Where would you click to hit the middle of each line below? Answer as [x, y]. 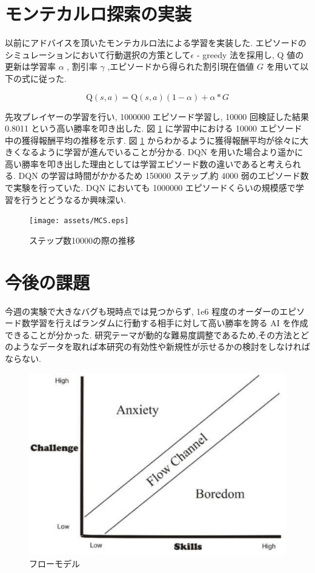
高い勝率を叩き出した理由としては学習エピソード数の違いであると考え [144, 163]
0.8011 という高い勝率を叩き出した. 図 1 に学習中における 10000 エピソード [154, 128]
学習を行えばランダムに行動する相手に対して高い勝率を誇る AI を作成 [169, 323]
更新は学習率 [30, 66]
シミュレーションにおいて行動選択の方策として [98, 54]
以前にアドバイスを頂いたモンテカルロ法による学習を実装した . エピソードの [156, 43]
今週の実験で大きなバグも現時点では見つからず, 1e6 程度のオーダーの [142, 311]
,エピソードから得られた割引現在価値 [181, 66]
